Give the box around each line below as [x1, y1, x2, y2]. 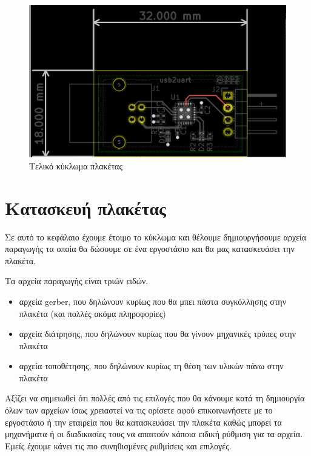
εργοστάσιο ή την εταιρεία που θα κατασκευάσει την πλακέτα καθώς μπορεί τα [5, 415, 282, 428]
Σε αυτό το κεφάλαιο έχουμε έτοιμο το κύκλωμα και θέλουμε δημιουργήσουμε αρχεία [5, 230, 307, 243]
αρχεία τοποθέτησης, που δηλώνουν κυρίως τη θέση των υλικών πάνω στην [19, 359, 284, 372]
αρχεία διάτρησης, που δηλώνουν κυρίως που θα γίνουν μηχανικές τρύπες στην [19, 327, 296, 340]
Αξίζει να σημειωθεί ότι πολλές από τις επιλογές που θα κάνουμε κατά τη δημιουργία [5, 392, 305, 404]
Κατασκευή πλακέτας [5, 195, 166, 220]
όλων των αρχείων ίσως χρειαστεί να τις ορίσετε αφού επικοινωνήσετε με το [5, 404, 273, 417]
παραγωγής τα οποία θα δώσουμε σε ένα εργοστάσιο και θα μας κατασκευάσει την [5, 242, 295, 255]
